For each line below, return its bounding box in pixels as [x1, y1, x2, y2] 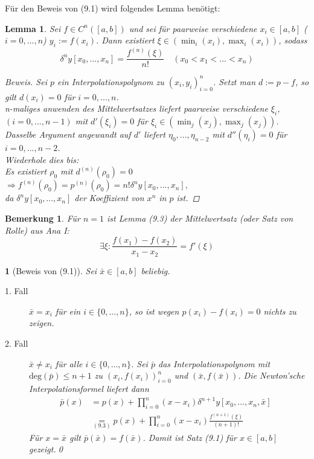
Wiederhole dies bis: [5, 153, 79, 165]
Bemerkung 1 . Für [5, 211, 80, 224]
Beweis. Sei [5, 75, 47, 88]
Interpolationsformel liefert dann [29, 382, 149, 395]
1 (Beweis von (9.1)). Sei [5, 264, 97, 277]
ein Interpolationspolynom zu [57, 75, 164, 88]
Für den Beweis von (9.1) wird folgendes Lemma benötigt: [5, 2, 220, 14]
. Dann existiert [95, 34, 155, 47]
